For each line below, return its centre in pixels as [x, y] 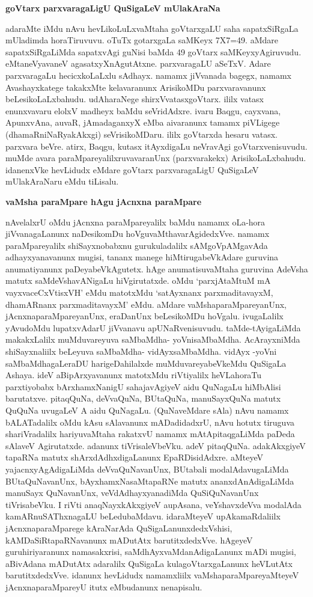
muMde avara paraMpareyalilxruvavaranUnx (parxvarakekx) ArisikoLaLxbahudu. [156, 158]
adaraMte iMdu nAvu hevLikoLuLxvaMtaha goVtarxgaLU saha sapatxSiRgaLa [152, 28]
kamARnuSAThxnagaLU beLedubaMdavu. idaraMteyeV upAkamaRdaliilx [143, 516]
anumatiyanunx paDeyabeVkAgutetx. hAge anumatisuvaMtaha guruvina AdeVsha [157, 268]
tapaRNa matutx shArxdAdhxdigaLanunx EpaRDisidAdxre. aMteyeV [135, 457]
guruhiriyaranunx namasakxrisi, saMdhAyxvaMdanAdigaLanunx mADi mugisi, [151, 552]
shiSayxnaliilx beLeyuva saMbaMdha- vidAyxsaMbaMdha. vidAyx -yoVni [141, 351]
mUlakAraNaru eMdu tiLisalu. [62, 181]
